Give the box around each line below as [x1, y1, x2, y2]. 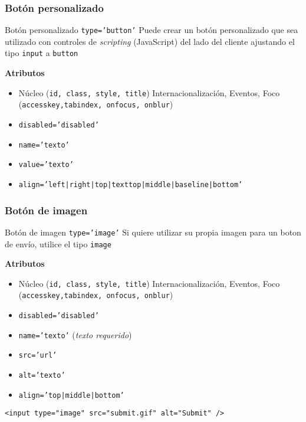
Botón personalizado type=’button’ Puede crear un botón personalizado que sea [5, 24, 298, 36]
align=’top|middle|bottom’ [18, 391, 124, 400]
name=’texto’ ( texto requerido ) [18, 328, 132, 341]
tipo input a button [5, 47, 78, 59]
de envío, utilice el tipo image [5, 237, 111, 250]
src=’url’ [18, 351, 57, 360]
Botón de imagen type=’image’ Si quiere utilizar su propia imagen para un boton [5, 225, 301, 238]
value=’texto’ [18, 161, 74, 169]
